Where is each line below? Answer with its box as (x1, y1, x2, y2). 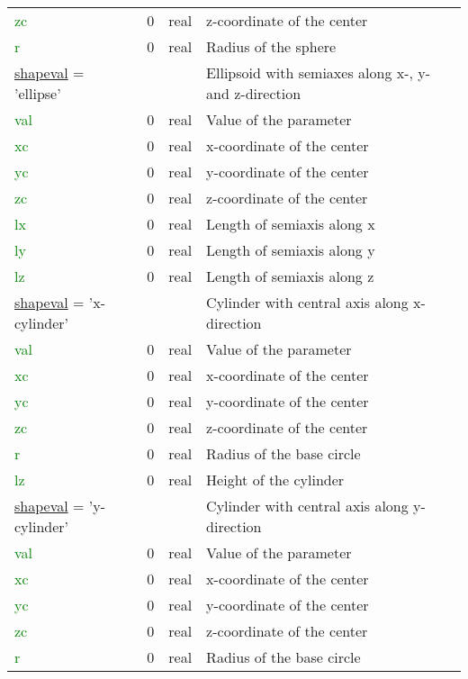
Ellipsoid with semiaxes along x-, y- (206, 62, 431, 83)
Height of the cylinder (206, 469, 345, 490)
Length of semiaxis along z (206, 266, 374, 286)
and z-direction (206, 83, 301, 104)
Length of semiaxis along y (206, 240, 375, 260)
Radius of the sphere (206, 36, 337, 57)
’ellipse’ (14, 83, 61, 104)
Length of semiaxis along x (206, 213, 375, 234)
